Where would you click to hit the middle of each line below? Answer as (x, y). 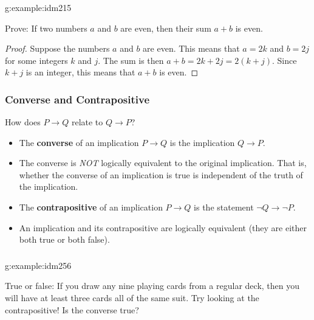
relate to (87, 122)
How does (23, 122)
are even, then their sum (166, 28)
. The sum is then (131, 60)
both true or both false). (64, 239)
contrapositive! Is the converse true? (72, 309)
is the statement (224, 207)
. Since (284, 60)
